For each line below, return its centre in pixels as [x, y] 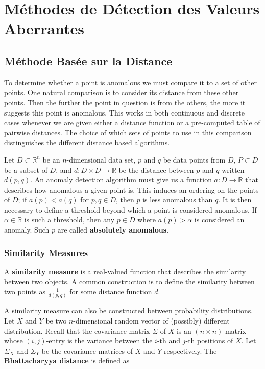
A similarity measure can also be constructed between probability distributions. [129, 310]
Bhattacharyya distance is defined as [67, 361]
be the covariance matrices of [87, 350]
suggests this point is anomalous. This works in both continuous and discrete [125, 112]
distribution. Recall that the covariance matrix [77, 330]
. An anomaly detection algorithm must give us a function [121, 180]
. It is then [235, 200]
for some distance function [111, 292]
